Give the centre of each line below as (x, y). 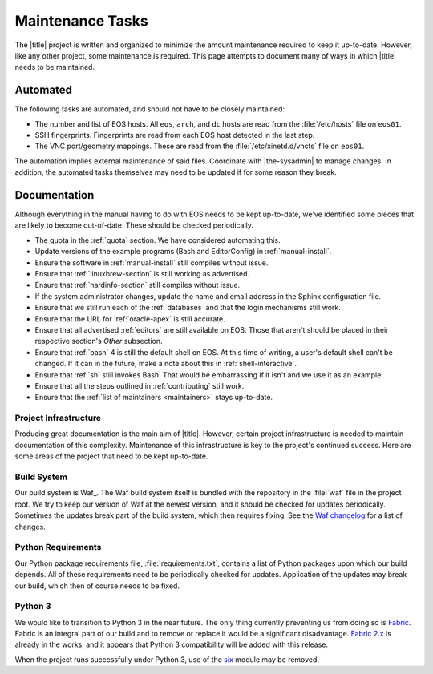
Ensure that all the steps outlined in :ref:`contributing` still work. (140, 385)
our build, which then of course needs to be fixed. (97, 586)
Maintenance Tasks (81, 21)
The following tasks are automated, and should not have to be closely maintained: (150, 109)
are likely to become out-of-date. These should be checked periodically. (134, 225)
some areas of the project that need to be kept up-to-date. (111, 456)
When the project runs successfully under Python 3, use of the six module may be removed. (167, 659)
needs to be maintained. (55, 67)
